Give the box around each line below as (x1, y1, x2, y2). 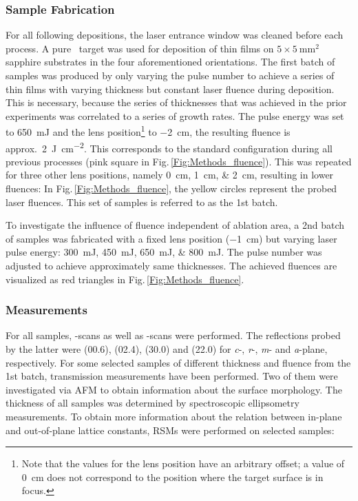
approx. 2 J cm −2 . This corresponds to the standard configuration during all (6, 139, 333, 155)
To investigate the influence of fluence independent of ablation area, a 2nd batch (6, 218, 345, 232)
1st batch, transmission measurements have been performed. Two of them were (6, 369, 338, 383)
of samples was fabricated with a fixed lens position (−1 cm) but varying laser (6, 231, 337, 245)
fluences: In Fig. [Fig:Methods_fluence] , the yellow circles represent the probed (6, 181, 337, 196)
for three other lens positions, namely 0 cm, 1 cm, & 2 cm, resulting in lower (6, 167, 334, 182)
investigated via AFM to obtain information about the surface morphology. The (6, 382, 342, 396)
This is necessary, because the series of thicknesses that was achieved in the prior (6, 95, 347, 110)
